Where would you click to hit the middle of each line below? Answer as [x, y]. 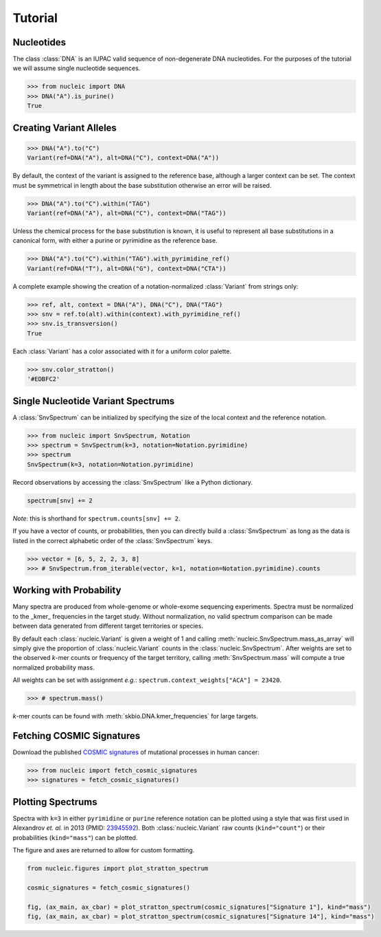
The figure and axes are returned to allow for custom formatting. [104, 850]
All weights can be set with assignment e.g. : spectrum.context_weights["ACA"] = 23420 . [147, 680]
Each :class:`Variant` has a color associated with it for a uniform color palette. [122, 351]
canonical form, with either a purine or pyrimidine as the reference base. [115, 241]
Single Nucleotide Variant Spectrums [94, 401]
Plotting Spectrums [55, 802]
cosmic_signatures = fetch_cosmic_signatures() [108, 888]
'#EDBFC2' [44, 379]
